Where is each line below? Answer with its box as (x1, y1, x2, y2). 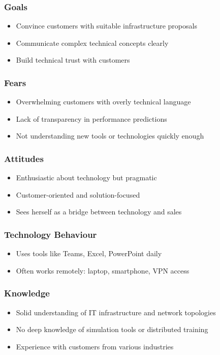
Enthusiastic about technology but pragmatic (16, 172, 157, 183)
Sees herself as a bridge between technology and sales (16, 206, 182, 217)
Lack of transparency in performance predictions (16, 113, 167, 124)
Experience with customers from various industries (16, 341, 174, 351)
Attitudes (4, 152, 44, 165)
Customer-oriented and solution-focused (16, 189, 140, 200)
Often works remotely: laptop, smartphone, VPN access (16, 265, 190, 276)
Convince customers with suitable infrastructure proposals (16, 20, 197, 31)
